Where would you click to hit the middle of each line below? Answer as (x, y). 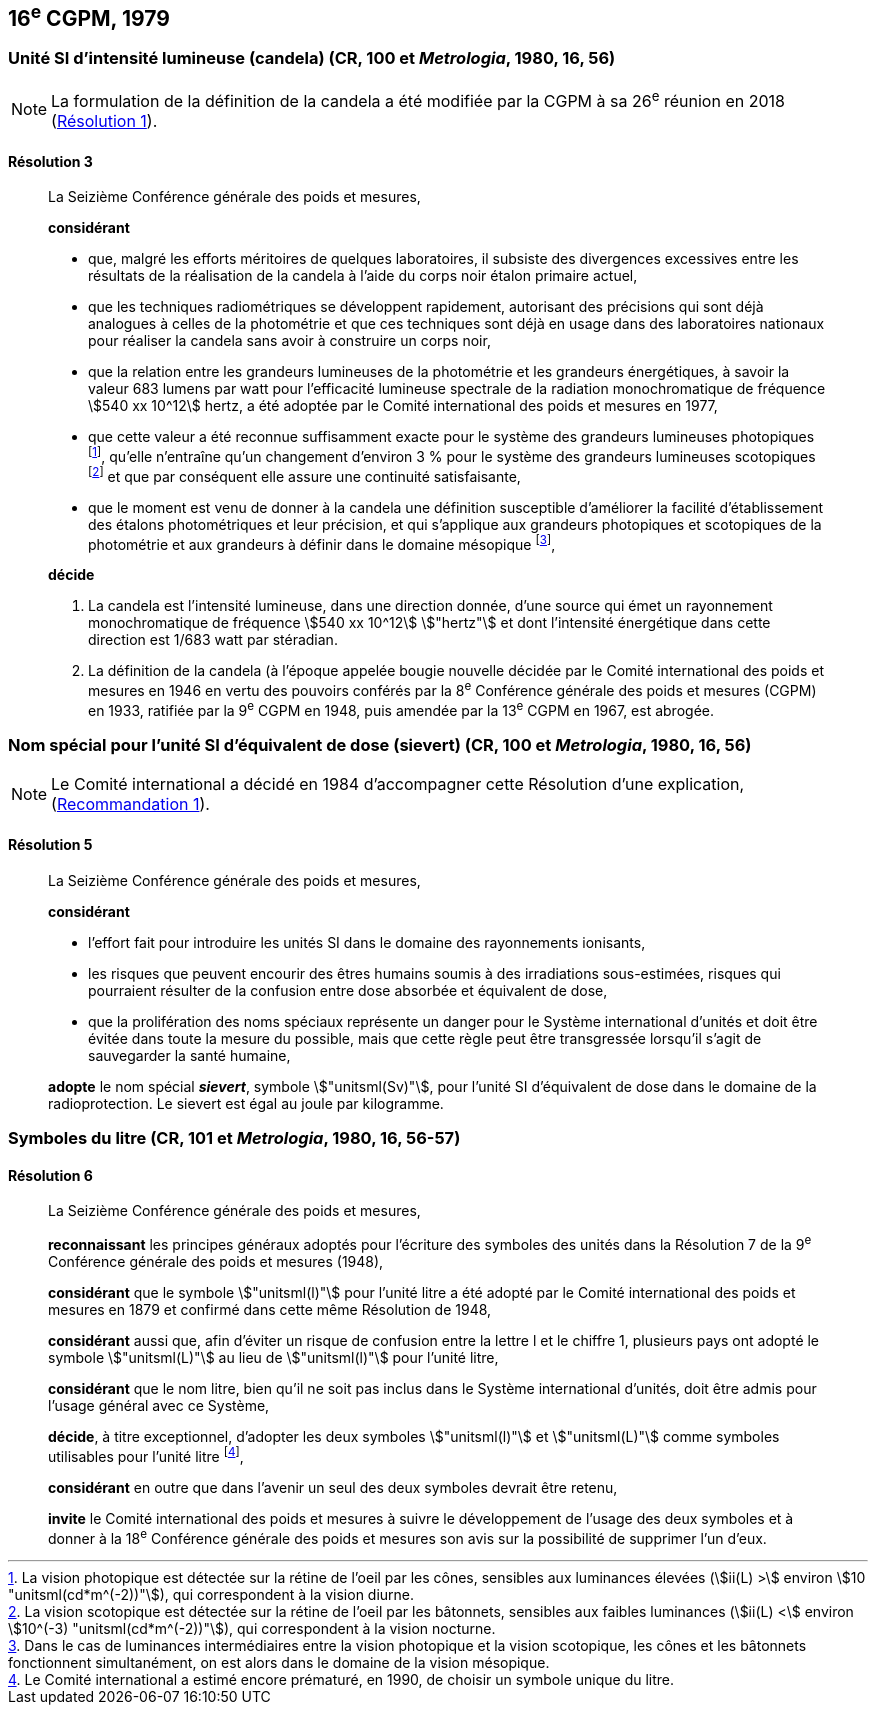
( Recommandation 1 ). (130, 804)
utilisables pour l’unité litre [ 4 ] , (146, 1454)
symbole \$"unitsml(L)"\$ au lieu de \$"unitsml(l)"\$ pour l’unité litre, (273, 1357)
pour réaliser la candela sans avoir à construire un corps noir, (289, 341)
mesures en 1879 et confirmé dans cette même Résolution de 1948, (270, 1309)
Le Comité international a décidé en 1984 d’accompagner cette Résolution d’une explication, (398, 784)
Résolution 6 (50, 1175)
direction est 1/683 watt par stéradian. (213, 640)
